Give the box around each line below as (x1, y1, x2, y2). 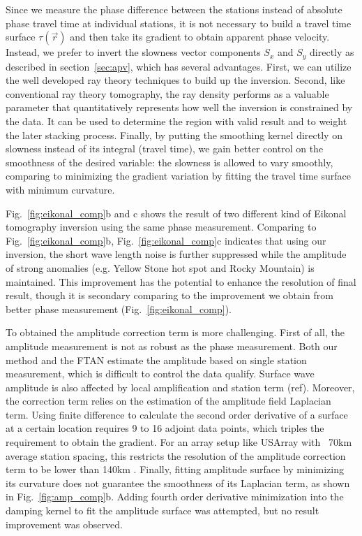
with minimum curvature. (6, 182, 115, 196)
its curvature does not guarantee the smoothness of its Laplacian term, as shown (6, 475, 350, 490)
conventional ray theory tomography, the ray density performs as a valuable (6, 86, 329, 101)
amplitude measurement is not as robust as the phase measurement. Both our (6, 338, 338, 353)
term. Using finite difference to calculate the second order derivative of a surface (6, 407, 348, 421)
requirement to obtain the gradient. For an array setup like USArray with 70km (6, 435, 352, 449)
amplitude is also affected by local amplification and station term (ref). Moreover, (6, 379, 355, 394)
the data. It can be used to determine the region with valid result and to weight (6, 114, 347, 129)
